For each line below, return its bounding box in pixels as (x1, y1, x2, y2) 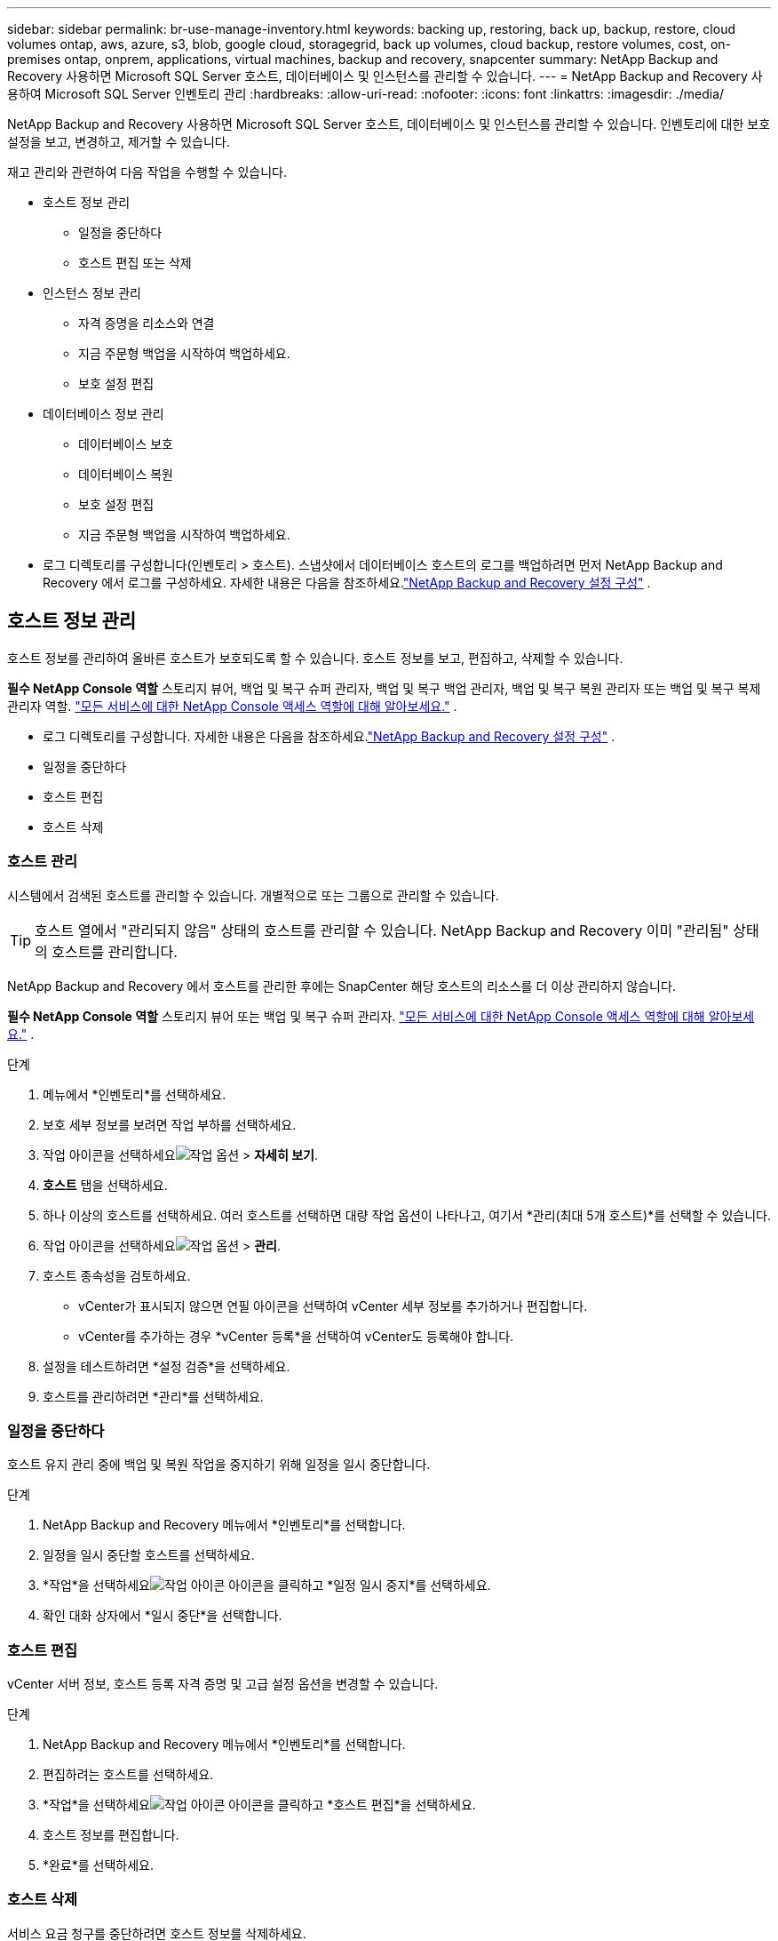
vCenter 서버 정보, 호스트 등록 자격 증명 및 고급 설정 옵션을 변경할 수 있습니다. (7, 1676, 439, 1692)
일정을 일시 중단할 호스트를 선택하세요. (43, 1547, 255, 1563)
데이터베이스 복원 (78, 467, 173, 482)
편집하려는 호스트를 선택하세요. (43, 1767, 214, 1783)
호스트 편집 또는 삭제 (78, 255, 192, 270)
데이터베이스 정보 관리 (43, 406, 164, 421)
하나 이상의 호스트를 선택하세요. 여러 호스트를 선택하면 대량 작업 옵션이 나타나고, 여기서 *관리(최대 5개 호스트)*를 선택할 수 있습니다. (43, 1207, 771, 1223)
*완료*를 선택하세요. (43, 1857, 155, 1873)
